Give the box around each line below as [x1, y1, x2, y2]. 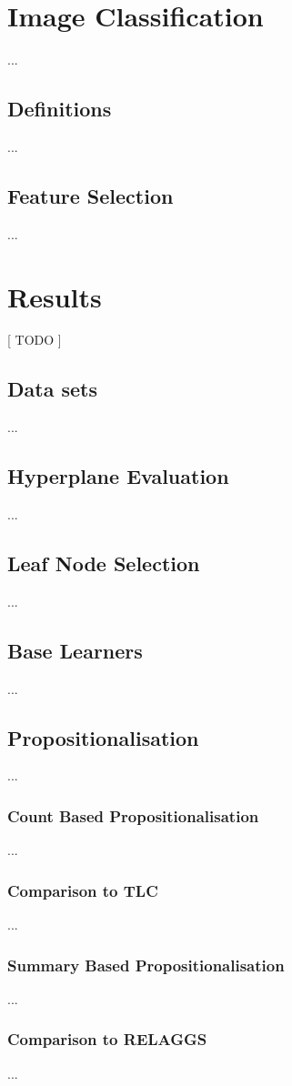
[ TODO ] [7, 330, 62, 349]
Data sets [7, 375, 97, 403]
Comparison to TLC [7, 879, 158, 901]
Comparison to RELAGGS [7, 1028, 207, 1051]
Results [7, 277, 102, 315]
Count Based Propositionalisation [7, 804, 259, 827]
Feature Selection [7, 181, 174, 209]
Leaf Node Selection [7, 549, 200, 578]
